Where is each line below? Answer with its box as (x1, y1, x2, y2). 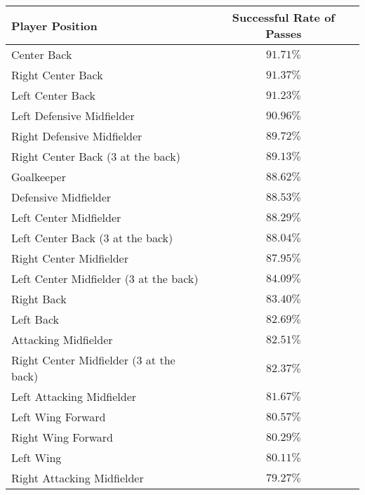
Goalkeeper (11, 169, 66, 185)
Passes (265, 25, 302, 41)
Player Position (11, 17, 98, 34)
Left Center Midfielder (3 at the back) (11, 270, 199, 286)
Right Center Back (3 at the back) (11, 148, 180, 164)
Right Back (11, 291, 67, 307)
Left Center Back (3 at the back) (11, 230, 173, 246)
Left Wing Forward (11, 409, 106, 425)
